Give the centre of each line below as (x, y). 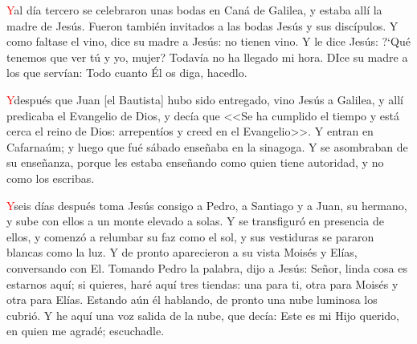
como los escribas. (51, 178)
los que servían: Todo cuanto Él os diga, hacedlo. (127, 73)
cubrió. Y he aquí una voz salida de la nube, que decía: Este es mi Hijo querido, (203, 315)
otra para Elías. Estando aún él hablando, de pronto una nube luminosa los (192, 299)
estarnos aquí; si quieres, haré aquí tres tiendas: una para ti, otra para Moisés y (202, 283)
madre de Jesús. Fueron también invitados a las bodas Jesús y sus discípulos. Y (202, 25)
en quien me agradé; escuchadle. (86, 331)
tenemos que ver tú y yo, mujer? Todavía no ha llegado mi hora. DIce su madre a (207, 57)
